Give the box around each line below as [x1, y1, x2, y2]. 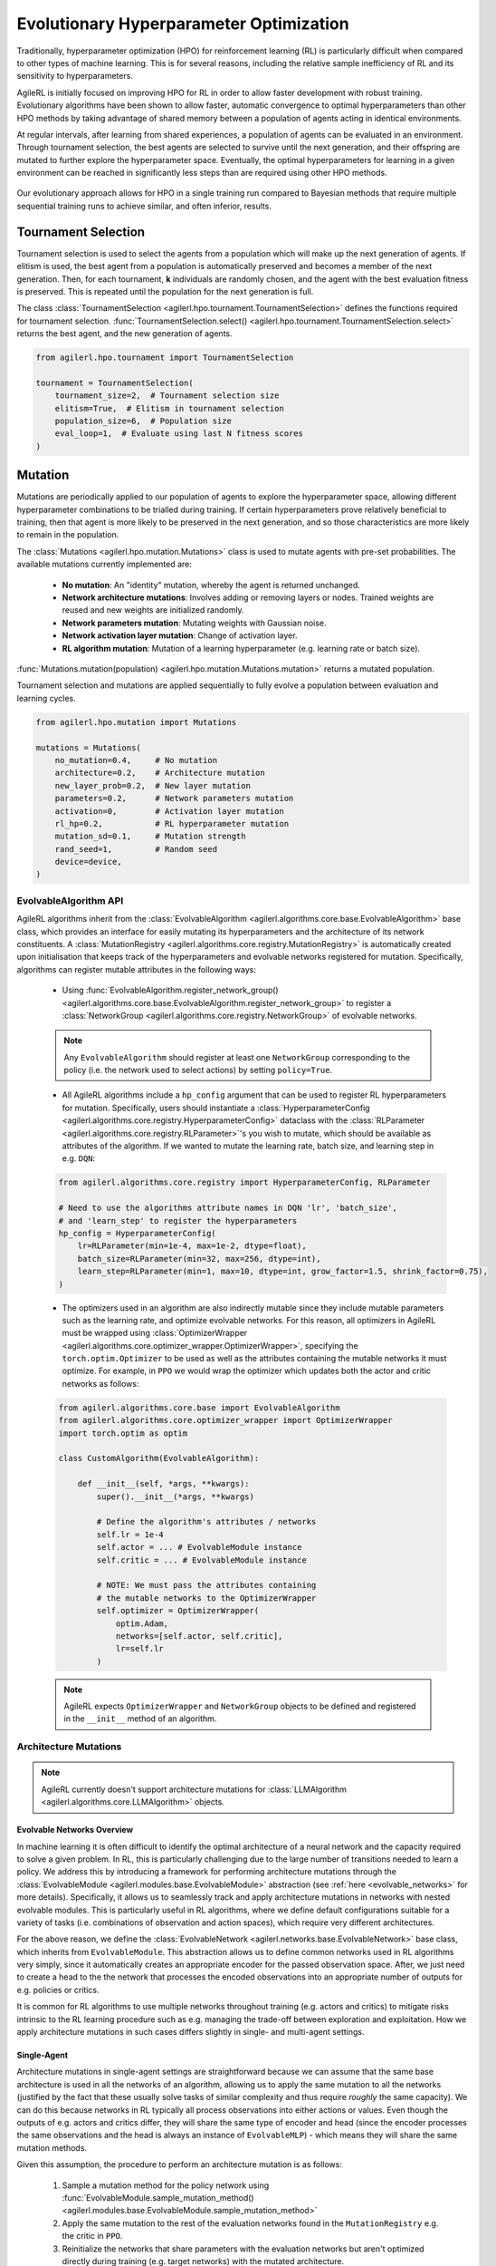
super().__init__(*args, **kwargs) [96, 1491, 255, 1502]
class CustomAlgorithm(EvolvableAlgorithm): [58, 1453, 260, 1464]
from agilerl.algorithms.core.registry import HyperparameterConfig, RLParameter [58, 1177, 432, 1187]
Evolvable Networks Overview [16, 1825, 134, 1835]
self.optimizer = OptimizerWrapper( [96, 1605, 260, 1616]
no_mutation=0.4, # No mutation [54, 755, 217, 765]
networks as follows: [62, 1378, 139, 1389]
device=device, [54, 857, 122, 867]
